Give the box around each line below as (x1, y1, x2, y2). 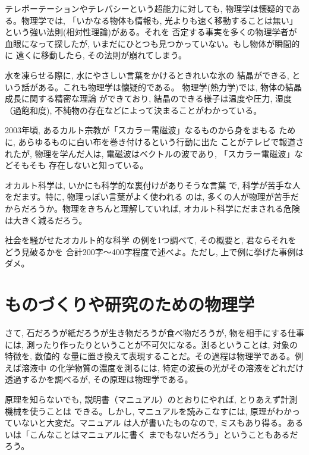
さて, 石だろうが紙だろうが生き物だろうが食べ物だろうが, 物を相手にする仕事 (5, 327, 304, 338)
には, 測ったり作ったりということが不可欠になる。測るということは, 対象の (5, 338, 298, 350)
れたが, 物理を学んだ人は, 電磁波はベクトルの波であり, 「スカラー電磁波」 (5, 147, 295, 159)
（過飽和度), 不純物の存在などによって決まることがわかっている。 (5, 103, 262, 116)
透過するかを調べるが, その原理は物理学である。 (5, 373, 193, 385)
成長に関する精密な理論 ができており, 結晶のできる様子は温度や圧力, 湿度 (5, 92, 292, 105)
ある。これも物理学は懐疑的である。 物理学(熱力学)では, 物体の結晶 (37, 80, 302, 93)
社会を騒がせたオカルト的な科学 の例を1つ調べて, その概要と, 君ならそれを (5, 234, 297, 246)
